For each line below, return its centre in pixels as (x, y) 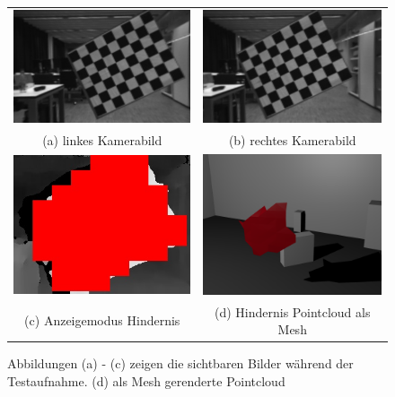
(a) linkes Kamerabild (102, 140)
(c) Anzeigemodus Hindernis (102, 320)
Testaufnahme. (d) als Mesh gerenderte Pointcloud (146, 380)
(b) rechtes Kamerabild (292, 140)
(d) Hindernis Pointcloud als (293, 311)
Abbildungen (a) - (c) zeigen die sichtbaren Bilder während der (180, 363)
